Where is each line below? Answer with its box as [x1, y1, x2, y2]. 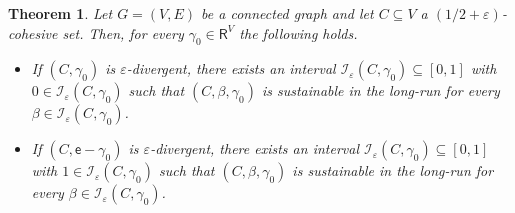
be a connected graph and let [201, 3, 374, 23]
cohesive [8, 22, 58, 43]
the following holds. [239, 22, 358, 43]
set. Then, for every [62, 22, 184, 43]
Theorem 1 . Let [8, 3, 113, 23]
